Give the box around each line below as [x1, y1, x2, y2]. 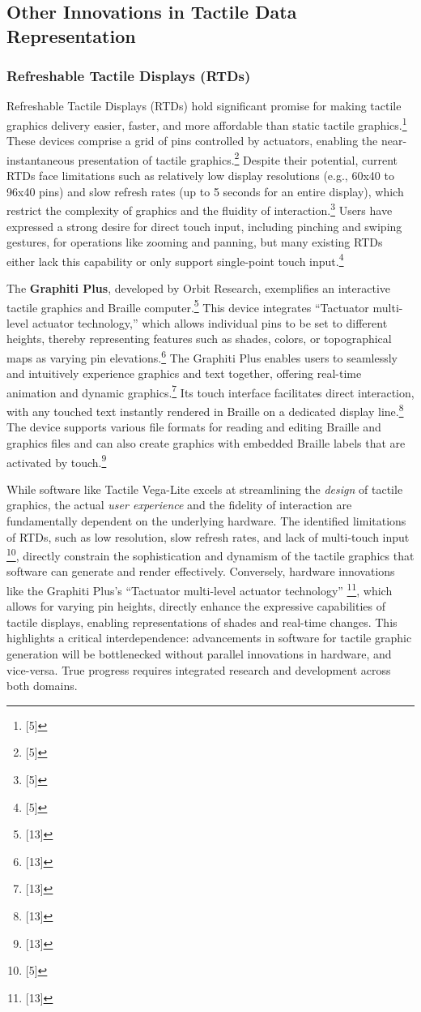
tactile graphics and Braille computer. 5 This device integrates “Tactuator [6, 296, 369, 315]
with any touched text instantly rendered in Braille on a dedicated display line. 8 [6, 401, 404, 419]
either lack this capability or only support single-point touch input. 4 [6, 250, 344, 269]
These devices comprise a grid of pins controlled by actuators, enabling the [6, 132, 378, 149]
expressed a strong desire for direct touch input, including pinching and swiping [6, 217, 402, 234]
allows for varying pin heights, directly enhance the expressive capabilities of [6, 598, 385, 615]
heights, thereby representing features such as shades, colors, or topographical [6, 330, 392, 347]
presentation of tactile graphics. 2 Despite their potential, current [78, 148, 398, 168]
